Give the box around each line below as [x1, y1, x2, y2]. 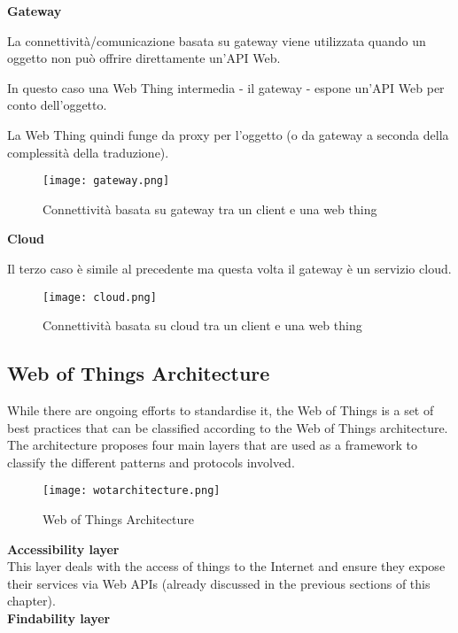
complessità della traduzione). [7, 143, 169, 161]
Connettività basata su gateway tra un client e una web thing [43, 199, 377, 218]
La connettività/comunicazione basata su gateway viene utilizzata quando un [7, 31, 426, 50]
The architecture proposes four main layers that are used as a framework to [7, 436, 418, 454]
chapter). [7, 591, 56, 610]
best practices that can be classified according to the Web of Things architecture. [7, 418, 448, 436]
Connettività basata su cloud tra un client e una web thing [43, 316, 362, 335]
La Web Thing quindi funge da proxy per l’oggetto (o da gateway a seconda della [7, 125, 449, 143]
